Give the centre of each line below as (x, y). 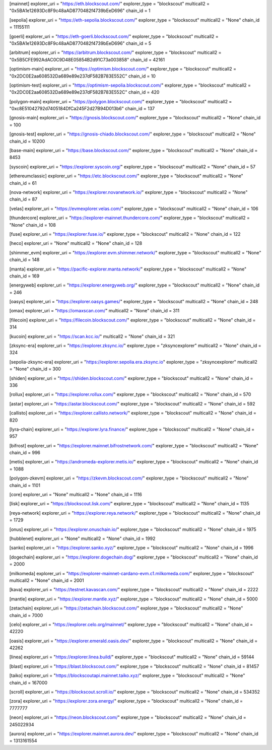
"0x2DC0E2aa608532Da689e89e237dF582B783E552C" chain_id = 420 (84, 92)
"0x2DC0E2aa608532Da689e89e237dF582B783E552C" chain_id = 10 (83, 76)
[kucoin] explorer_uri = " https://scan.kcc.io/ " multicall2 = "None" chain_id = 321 (92, 336)
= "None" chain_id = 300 (35, 369)
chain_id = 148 (24, 260)
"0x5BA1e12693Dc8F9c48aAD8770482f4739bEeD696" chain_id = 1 (80, 11)
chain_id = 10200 (27, 141)
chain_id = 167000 (28, 683)
